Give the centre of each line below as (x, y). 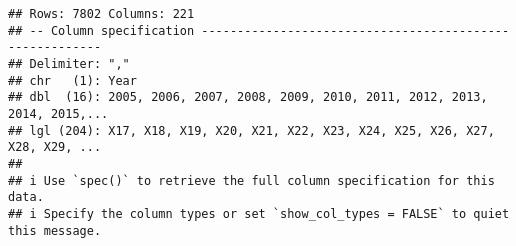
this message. (55, 230)
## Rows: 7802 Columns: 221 (101, 14)
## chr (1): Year (72, 80)
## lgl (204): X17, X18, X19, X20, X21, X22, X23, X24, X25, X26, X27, (251, 130)
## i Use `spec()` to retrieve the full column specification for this (251, 180)
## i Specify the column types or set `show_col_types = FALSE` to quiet (259, 213)
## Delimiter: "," (69, 63)
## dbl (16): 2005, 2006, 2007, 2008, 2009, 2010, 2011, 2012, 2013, (248, 97)
